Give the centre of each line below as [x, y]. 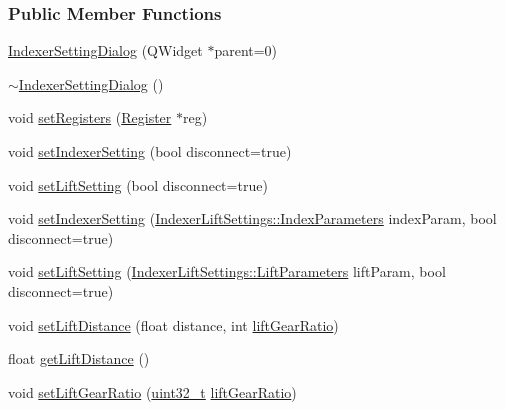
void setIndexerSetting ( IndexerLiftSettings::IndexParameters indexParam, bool [252, 218]
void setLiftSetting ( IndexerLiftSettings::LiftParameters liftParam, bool [227, 271]
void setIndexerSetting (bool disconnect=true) [150, 151]
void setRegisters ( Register [90, 117]
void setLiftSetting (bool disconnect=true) [138, 184]
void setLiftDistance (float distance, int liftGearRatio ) [173, 324]
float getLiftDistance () [79, 358]
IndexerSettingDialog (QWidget [105, 50]
